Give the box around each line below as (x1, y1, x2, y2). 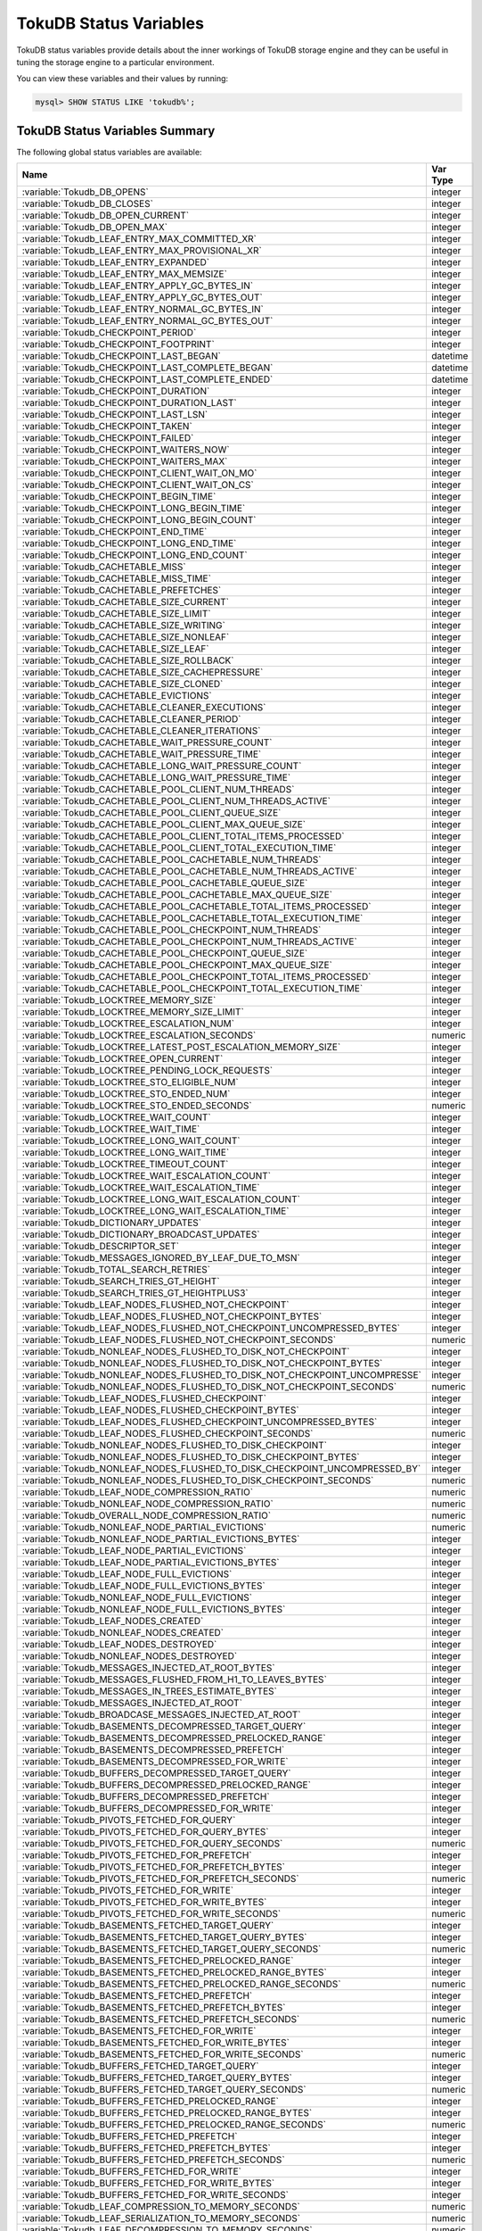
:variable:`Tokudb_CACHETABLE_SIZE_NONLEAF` (21, 631, 230, 643)
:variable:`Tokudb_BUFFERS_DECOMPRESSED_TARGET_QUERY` (21, 1767, 291, 1779)
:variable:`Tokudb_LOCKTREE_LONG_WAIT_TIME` (21, 1147, 230, 1159)
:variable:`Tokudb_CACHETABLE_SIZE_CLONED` (21, 678, 224, 691)
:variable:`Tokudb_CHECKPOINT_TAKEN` (21, 420, 193, 433)
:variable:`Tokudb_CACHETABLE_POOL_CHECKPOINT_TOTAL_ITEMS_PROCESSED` (21, 971, 372, 983)
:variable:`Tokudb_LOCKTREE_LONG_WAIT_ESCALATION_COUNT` (21, 1193, 300, 1206)
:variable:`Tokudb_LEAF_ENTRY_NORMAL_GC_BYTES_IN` (21, 303, 265, 316)
